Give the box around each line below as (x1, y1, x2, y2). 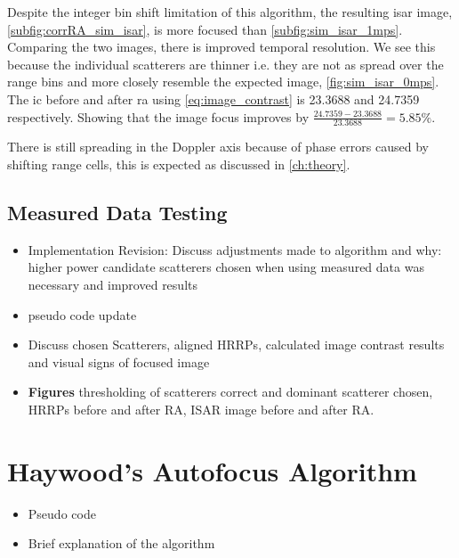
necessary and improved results (28, 275, 197, 293)
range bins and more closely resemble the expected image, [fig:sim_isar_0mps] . (7, 72, 439, 91)
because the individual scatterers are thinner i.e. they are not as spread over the (7, 54, 444, 73)
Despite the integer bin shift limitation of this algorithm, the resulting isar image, (7, 3, 453, 21)
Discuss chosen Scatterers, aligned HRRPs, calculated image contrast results (28, 335, 445, 354)
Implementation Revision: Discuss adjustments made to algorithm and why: (28, 240, 442, 258)
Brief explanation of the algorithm (28, 534, 215, 553)
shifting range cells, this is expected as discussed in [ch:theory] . (7, 154, 350, 173)
